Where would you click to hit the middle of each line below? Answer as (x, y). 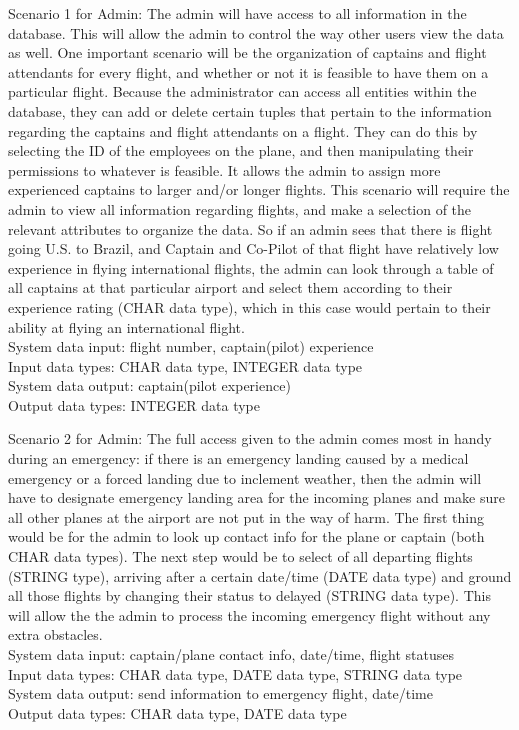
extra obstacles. (55, 634)
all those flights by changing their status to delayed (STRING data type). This (249, 595)
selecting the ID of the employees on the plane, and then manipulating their (241, 150)
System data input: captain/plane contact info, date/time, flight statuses (231, 654)
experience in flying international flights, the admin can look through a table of (251, 267)
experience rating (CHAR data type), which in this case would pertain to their (249, 306)
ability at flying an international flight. (126, 326)
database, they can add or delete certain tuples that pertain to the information (250, 110)
